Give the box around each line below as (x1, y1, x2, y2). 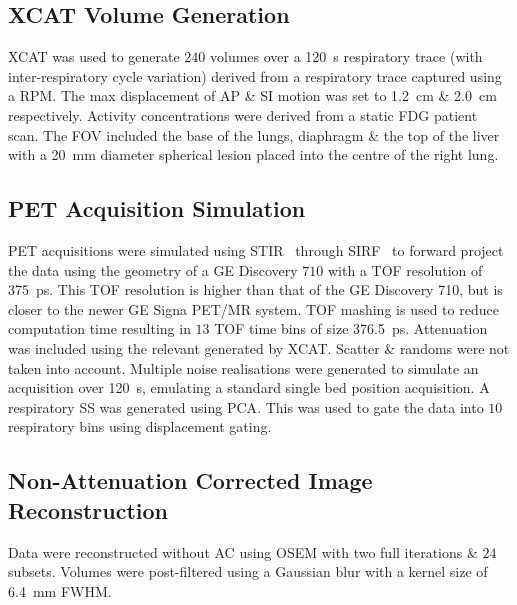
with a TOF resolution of (327, 259, 483, 280)
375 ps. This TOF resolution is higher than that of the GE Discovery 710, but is (8, 279, 503, 300)
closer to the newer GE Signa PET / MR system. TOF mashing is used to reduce (8, 298, 499, 319)
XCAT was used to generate (8, 46, 180, 67)
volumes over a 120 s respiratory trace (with (209, 46, 483, 67)
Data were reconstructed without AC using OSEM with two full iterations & (8, 541, 478, 562)
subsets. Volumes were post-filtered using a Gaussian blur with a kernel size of (8, 561, 488, 582)
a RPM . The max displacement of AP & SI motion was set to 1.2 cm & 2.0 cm (8, 85, 497, 106)
